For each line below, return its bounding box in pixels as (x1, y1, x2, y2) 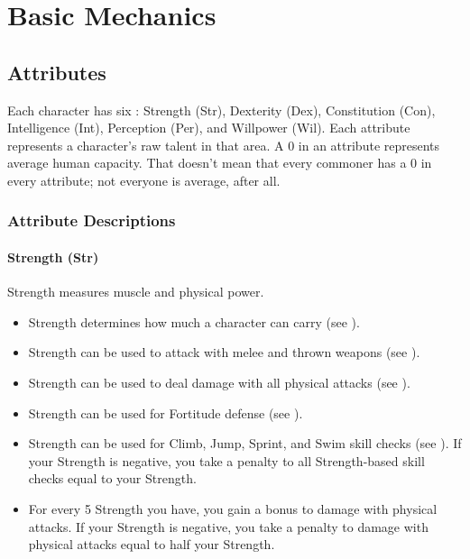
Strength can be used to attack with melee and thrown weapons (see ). (28, 343, 420, 362)
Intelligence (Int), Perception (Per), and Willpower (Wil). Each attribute (7, 118, 410, 137)
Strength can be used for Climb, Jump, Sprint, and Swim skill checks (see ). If (28, 434, 462, 453)
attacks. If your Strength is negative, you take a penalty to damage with (28, 517, 429, 536)
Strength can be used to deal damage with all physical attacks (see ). (28, 372, 410, 391)
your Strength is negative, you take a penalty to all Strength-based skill (28, 451, 425, 470)
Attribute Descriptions (7, 209, 176, 232)
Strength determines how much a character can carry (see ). (28, 312, 360, 331)
